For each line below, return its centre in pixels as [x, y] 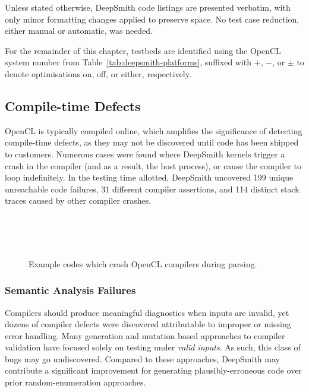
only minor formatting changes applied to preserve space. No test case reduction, [152, 19]
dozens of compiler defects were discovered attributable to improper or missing [148, 324]
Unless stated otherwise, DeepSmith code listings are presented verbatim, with [148, 7]
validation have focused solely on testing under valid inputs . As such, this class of [153, 347]
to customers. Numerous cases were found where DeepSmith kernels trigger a [145, 154]
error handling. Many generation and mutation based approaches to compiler [145, 335]
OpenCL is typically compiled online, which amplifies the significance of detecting [154, 130]
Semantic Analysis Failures [70, 290]
